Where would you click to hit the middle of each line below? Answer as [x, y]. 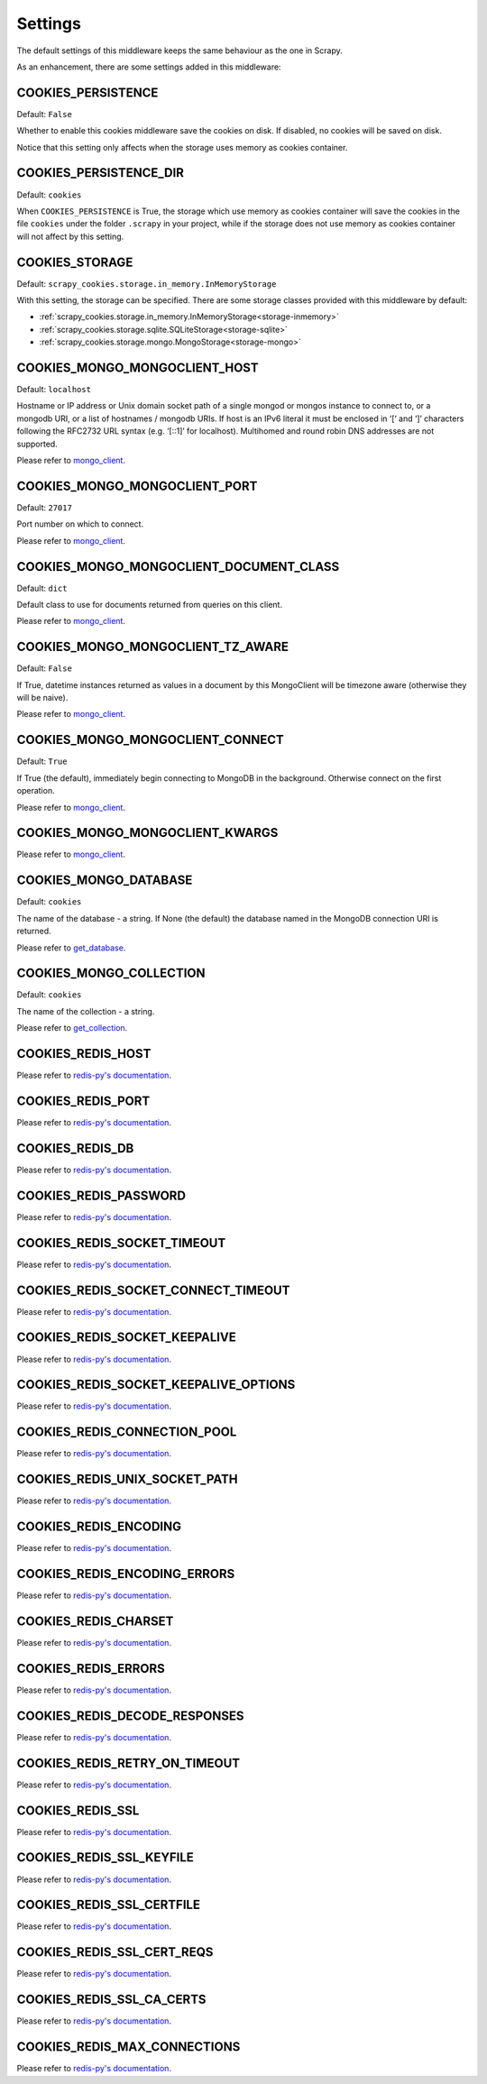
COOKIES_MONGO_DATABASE [105, 881]
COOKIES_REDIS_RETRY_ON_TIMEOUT [129, 1763]
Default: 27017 [44, 507]
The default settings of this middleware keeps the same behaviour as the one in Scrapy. [179, 50]
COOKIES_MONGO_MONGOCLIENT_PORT [137, 486]
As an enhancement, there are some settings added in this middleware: [149, 67]
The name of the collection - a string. [86, 1011]
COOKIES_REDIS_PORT [83, 1101]
